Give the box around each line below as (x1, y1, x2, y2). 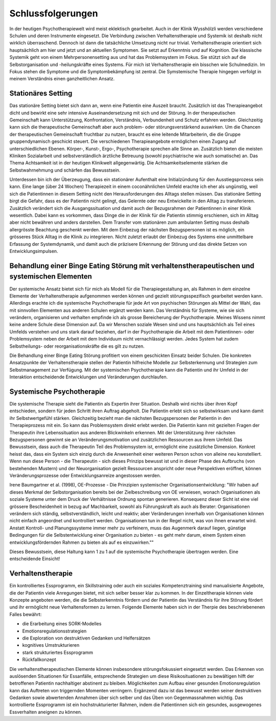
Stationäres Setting (9, 89, 73, 98)
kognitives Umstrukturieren (22, 642, 80, 648)
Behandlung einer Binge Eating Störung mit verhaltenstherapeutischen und (9, 261, 255, 270)
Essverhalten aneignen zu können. (9, 709, 82, 715)
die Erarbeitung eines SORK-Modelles (22, 621, 102, 627)
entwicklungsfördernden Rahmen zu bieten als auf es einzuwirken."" (9, 539, 154, 545)
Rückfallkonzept (22, 656, 56, 663)
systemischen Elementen (9, 272, 92, 281)
